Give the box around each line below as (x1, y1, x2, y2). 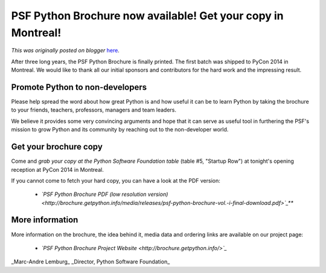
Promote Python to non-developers (11, 82, 147, 92)
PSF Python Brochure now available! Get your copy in (11, 9, 284, 22)
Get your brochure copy (11, 142, 103, 152)
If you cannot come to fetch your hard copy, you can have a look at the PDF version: (11, 177, 220, 184)
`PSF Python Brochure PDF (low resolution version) (41, 190, 168, 198)
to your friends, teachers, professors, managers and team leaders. (11, 106, 177, 114)
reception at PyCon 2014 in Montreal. (11, 166, 104, 173)
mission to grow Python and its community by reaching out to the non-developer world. (11, 126, 229, 133)
